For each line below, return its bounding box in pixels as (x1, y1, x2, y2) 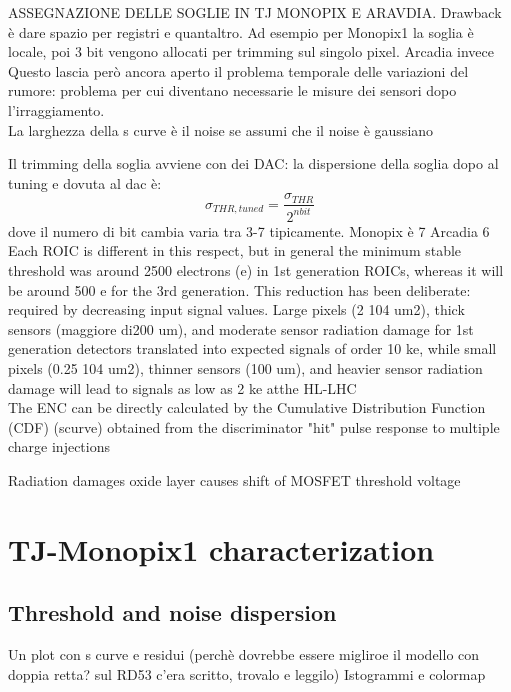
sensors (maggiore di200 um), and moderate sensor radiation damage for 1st (8, 318, 474, 339)
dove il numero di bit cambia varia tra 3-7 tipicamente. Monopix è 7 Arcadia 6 (8, 220, 490, 241)
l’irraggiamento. (8, 99, 105, 120)
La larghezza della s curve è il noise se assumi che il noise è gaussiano (8, 119, 434, 140)
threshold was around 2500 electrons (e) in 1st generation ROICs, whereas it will (8, 259, 504, 280)
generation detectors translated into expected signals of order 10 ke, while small (8, 338, 497, 359)
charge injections (8, 436, 111, 457)
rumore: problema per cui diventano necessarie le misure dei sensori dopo (8, 80, 457, 101)
